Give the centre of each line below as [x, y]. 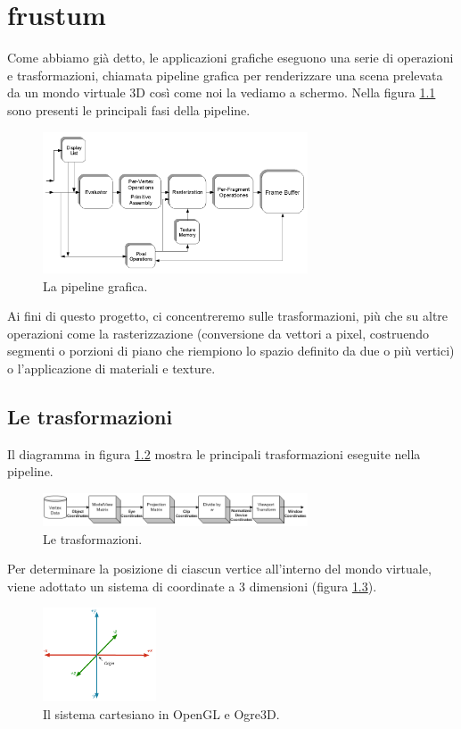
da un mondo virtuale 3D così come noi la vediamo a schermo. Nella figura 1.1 [222, 92]
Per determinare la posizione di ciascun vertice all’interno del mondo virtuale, [219, 569]
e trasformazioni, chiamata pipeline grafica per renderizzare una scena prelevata [225, 75]
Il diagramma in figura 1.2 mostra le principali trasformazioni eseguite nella [214, 453]
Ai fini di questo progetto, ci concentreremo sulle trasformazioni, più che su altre [228, 316]
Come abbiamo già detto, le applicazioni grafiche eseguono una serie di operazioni [230, 58]
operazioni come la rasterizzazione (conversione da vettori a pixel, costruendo [218, 333]
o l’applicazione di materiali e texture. [111, 368]
